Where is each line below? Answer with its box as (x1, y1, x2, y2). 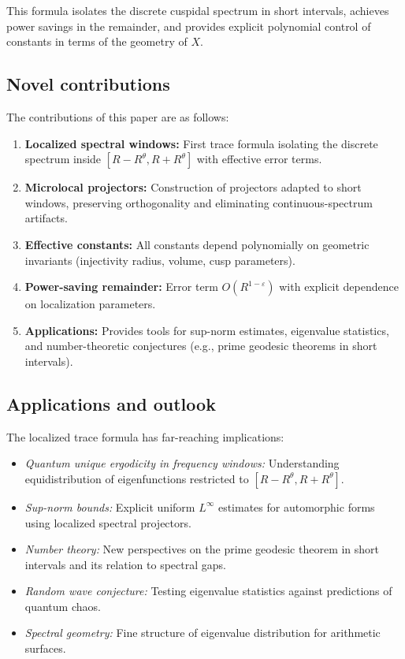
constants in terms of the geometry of (6, 33, 188, 50)
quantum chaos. (24, 598, 101, 614)
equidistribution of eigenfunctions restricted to (24, 470, 249, 486)
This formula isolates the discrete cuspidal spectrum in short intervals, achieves (6, 2, 389, 18)
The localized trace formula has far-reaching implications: (6, 428, 284, 445)
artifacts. (24, 210, 68, 226)
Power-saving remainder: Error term (24, 278, 218, 295)
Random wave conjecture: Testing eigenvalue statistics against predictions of (24, 583, 392, 599)
